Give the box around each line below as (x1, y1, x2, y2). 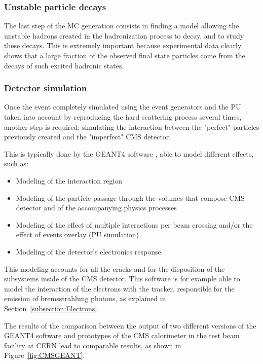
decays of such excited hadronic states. (4, 60, 124, 70)
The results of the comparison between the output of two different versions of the (4, 320, 256, 331)
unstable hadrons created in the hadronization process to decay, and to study (4, 30, 244, 41)
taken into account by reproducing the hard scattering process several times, (4, 112, 242, 122)
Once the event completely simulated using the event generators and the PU (4, 101, 241, 112)
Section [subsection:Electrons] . (4, 303, 99, 313)
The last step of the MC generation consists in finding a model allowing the (4, 20, 239, 31)
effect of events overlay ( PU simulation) (16, 229, 139, 240)
